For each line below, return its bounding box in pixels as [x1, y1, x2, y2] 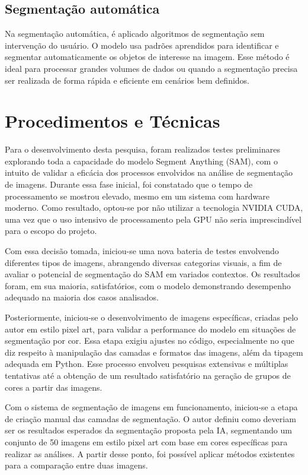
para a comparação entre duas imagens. [5, 459, 148, 471]
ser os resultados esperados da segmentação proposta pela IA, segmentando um [5, 424, 292, 436]
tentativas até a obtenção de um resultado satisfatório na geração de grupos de [5, 369, 291, 381]
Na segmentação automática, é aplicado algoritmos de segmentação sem [5, 27, 265, 40]
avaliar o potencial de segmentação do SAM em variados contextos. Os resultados [5, 268, 300, 280]
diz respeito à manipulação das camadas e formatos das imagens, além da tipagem [5, 346, 303, 358]
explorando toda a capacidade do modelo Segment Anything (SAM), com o [5, 154, 278, 167]
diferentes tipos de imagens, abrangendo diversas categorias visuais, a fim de [5, 256, 282, 268]
